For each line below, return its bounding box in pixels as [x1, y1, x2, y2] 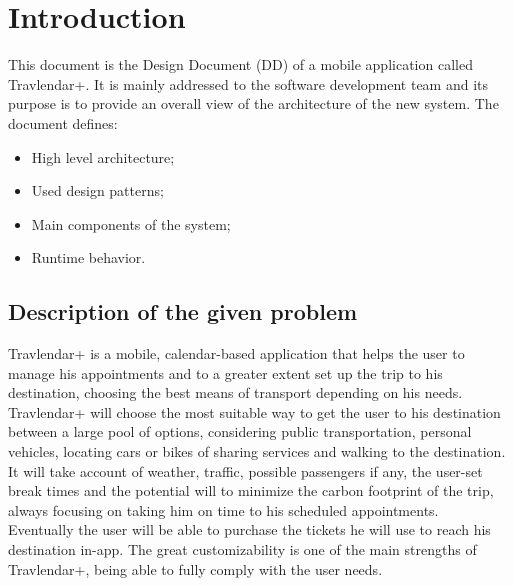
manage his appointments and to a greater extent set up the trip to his [8, 362, 443, 383]
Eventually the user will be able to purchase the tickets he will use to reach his [8, 519, 491, 540]
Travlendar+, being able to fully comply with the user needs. [8, 558, 383, 579]
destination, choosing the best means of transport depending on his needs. [8, 382, 463, 403]
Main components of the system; [31, 213, 231, 234]
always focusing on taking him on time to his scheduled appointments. [8, 499, 439, 520]
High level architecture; [31, 146, 175, 167]
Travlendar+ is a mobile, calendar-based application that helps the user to [8, 343, 465, 364]
